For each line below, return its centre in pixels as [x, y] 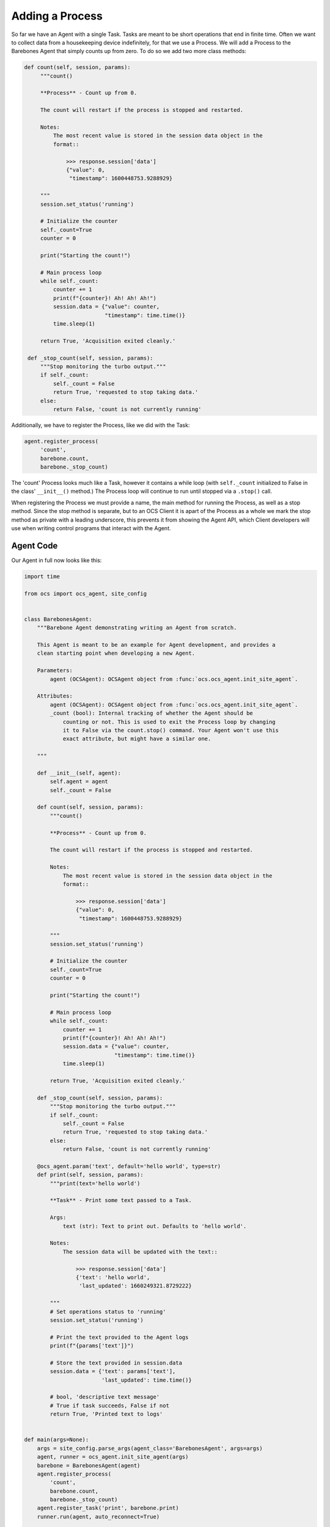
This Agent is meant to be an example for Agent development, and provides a [156, 645]
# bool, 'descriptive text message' [105, 1397]
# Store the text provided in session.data [116, 1363]
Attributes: [55, 696]
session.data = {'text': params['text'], [113, 1372]
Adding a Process [57, 16]
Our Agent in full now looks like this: [57, 560]
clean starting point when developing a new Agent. [116, 653]
